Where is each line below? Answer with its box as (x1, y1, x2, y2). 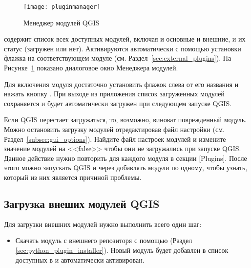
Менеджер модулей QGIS (23, 17, 100, 27)
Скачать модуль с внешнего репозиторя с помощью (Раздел (15, 235, 192, 246)
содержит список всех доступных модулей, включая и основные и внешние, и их (4, 34, 246, 44)
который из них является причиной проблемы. (4, 172, 142, 182)
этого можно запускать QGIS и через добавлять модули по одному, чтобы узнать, (4, 162, 248, 173)
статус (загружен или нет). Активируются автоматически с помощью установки (4, 43, 241, 53)
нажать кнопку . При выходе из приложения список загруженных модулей (4, 89, 225, 99)
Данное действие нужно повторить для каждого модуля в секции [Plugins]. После (4, 153, 247, 163)
